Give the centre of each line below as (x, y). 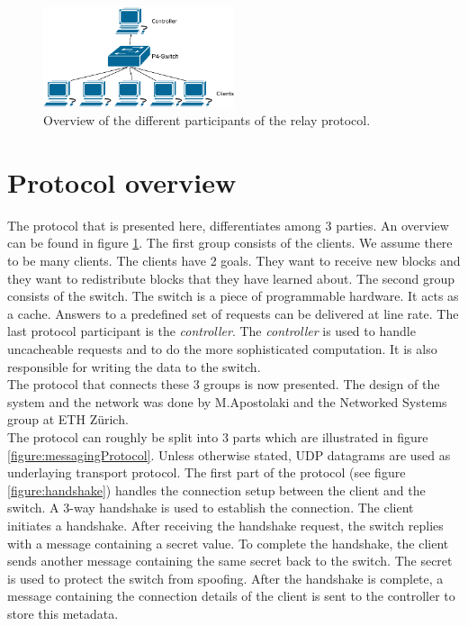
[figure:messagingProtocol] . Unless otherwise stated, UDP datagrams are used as (229, 454)
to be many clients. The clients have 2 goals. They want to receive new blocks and (234, 261)
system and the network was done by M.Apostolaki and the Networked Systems (227, 401)
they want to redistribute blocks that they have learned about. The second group (231, 278)
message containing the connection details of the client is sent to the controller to (231, 596)
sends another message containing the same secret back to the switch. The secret (230, 561)
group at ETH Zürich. (68, 419)
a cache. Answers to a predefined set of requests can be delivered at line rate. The (233, 313)
